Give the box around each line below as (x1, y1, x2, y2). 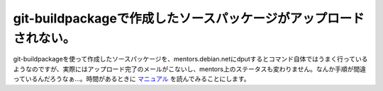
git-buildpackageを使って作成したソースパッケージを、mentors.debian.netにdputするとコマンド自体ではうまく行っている (13, 55, 368, 63)
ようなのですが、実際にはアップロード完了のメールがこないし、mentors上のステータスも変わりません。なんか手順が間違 (13, 64, 367, 73)
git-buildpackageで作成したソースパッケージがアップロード (13, 11, 365, 26)
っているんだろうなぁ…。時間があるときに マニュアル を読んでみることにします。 (13, 75, 250, 83)
